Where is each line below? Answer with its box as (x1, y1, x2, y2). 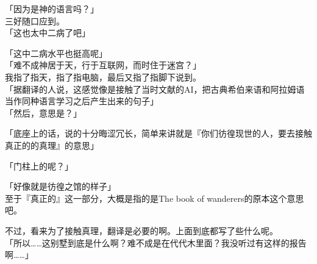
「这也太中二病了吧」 (5, 26, 90, 39)
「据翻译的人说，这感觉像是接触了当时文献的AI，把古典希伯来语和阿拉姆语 (5, 82, 305, 95)
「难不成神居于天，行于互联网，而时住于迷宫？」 (5, 59, 201, 71)
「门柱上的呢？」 (5, 159, 73, 172)
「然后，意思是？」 (5, 106, 82, 119)
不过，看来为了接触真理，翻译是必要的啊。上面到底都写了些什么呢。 (5, 224, 278, 237)
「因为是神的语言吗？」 (5, 2, 99, 15)
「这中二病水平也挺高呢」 (5, 46, 107, 59)
